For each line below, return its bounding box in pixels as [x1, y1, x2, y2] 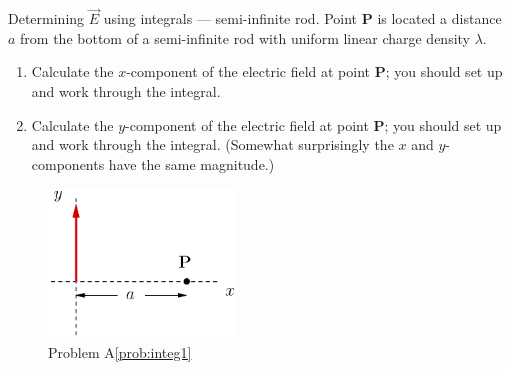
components [31, 153, 105, 174]
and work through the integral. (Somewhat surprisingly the [31, 134, 394, 155]
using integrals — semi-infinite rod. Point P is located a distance [103, 8, 502, 29]
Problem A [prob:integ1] [48, 341, 192, 362]
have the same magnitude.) [108, 153, 275, 174]
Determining [8, 8, 85, 29]
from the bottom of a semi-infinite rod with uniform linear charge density [20, 27, 470, 48]
